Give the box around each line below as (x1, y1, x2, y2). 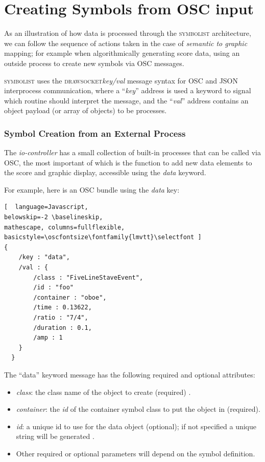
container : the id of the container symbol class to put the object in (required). (16, 404, 260, 414)
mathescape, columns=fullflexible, (4, 223, 125, 231)
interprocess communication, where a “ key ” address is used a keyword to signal (4, 85, 251, 96)
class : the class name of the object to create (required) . (16, 386, 191, 397)
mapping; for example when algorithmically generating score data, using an (4, 48, 240, 58)
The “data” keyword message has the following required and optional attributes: (4, 369, 255, 380)
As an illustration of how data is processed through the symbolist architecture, (4, 28, 251, 38)
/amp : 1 (33, 334, 63, 342)
